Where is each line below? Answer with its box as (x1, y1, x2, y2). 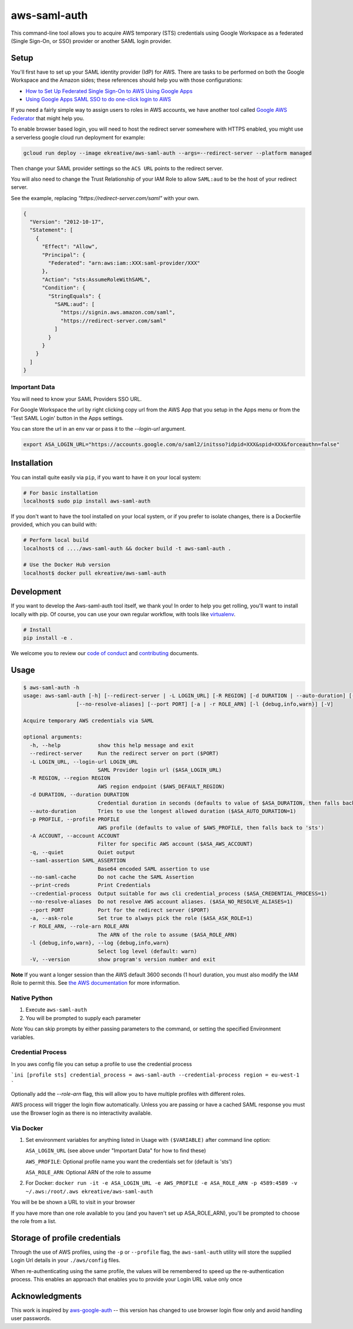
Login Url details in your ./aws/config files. (11, 1257, 121, 1264)
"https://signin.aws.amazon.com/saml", (60, 309, 176, 316)
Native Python (11, 994, 53, 1002)
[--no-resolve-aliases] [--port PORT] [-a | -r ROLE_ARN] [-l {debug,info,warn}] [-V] (75, 700, 334, 707)
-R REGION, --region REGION (29, 775, 111, 782)
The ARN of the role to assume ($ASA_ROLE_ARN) (97, 931, 238, 938)
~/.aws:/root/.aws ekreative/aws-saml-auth (25, 1188, 153, 1195)
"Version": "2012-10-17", (29, 218, 104, 225)
